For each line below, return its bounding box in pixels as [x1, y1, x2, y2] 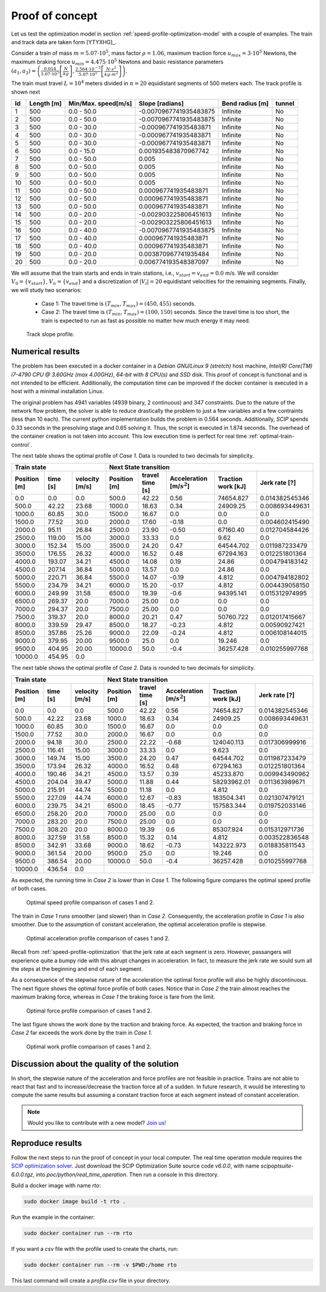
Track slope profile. [26, 331, 75, 338]
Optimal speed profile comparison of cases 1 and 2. [26, 898, 155, 906]
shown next [11, 88, 40, 95]
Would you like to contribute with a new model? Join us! [27, 1119, 166, 1127]
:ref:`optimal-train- [248, 432, 295, 440]
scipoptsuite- [260, 1162, 294, 1169]
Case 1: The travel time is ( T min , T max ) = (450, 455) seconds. [41, 300, 196, 309]
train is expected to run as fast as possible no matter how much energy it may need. [41, 317, 251, 324]
